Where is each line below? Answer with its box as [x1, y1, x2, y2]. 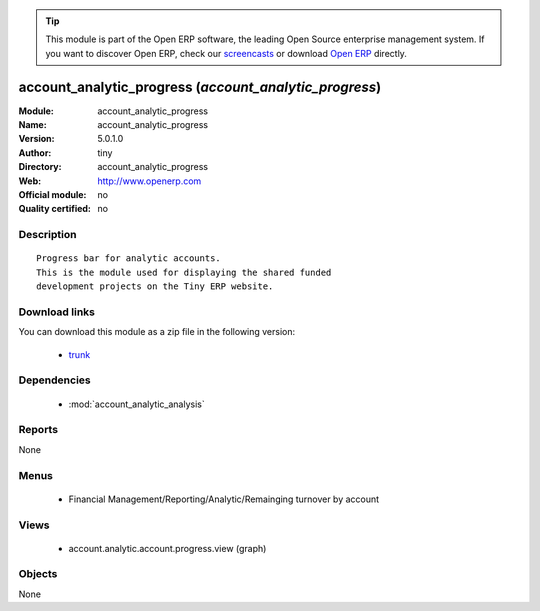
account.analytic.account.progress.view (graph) [68, 542, 267, 554]
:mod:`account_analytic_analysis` [68, 398, 205, 410]
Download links [18, 305, 95, 319]
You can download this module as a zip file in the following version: [18, 326, 296, 338]
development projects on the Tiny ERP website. [36, 281, 274, 292]
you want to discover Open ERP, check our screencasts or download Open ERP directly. [45, 47, 407, 59]
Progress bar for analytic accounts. [36, 253, 222, 264]
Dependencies [18, 373, 92, 387]
